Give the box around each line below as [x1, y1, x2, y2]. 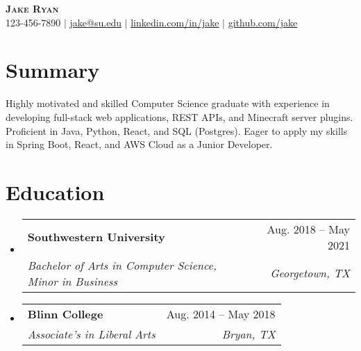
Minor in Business [27, 272, 118, 289]
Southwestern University [27, 229, 165, 245]
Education [6, 177, 105, 206]
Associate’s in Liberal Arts [27, 325, 156, 342]
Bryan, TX [221, 325, 276, 342]
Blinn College [27, 305, 103, 322]
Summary [6, 56, 100, 84]
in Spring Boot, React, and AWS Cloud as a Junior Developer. [6, 137, 273, 152]
